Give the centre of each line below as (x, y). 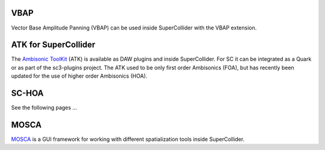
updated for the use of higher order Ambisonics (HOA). (79, 76)
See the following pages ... (44, 108)
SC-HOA (27, 93)
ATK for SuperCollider (53, 45)
